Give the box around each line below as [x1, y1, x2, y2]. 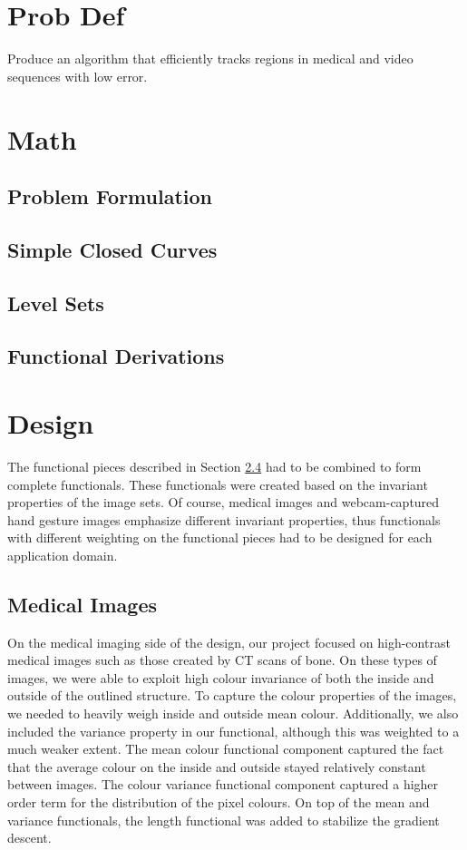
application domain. [7, 545, 118, 564]
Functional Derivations [7, 342, 225, 370]
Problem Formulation [7, 182, 212, 210]
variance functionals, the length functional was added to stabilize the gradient [7, 810, 440, 829]
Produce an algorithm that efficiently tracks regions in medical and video [7, 49, 413, 68]
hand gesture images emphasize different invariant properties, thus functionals [7, 510, 441, 529]
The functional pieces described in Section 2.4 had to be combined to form [7, 456, 422, 475]
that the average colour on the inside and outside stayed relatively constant [7, 757, 426, 776]
